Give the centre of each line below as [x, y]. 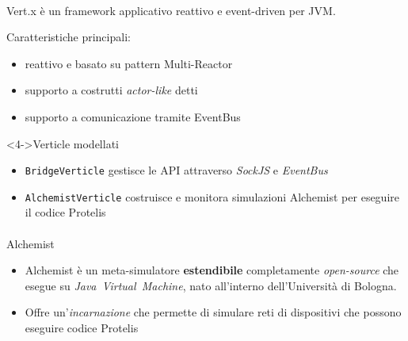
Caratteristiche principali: [69, 37]
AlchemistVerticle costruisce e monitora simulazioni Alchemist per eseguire [212, 196]
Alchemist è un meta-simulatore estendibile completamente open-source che [212, 270]
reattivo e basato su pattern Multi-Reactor [129, 63]
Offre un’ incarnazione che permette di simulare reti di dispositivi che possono [213, 312]
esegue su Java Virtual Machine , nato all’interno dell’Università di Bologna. [211, 285]
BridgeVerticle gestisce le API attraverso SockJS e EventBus [176, 170]
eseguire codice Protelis [82, 328]
